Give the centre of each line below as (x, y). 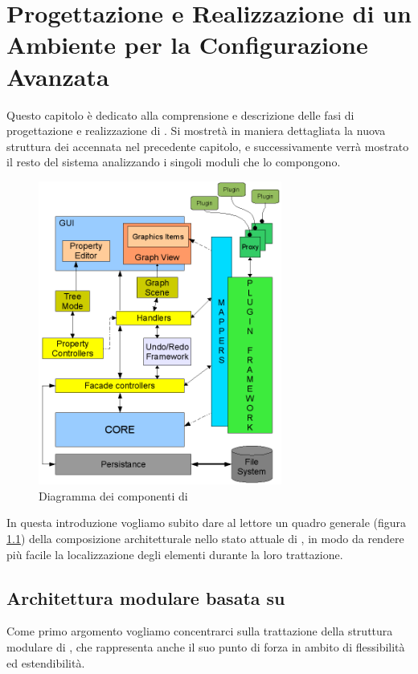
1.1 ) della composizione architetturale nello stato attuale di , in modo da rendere (205, 538)
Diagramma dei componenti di (113, 495)
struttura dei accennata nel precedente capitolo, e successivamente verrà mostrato (208, 146)
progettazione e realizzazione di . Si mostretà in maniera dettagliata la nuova (196, 131)
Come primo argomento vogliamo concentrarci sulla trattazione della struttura (200, 631)
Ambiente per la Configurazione (187, 45)
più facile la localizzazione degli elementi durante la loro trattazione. (175, 554)
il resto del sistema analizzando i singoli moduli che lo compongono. (174, 162)
